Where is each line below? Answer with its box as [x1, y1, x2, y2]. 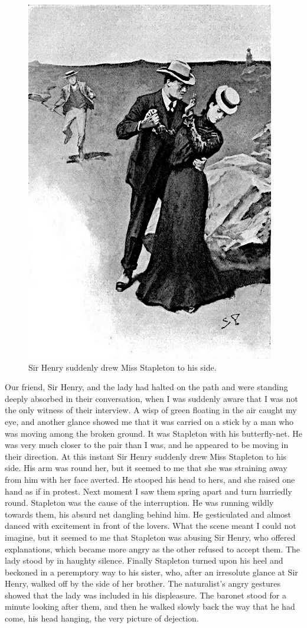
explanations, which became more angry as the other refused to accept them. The [5, 542, 301, 555]
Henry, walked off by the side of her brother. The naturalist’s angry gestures [5, 577, 280, 590]
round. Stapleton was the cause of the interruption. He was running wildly [5, 496, 274, 509]
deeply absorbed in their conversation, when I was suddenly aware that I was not [5, 392, 298, 404]
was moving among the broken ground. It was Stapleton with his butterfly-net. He [5, 427, 302, 439]
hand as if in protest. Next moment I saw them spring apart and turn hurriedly [5, 485, 292, 497]
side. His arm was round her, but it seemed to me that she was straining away [5, 462, 288, 474]
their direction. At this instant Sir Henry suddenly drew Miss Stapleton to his [5, 450, 287, 462]
